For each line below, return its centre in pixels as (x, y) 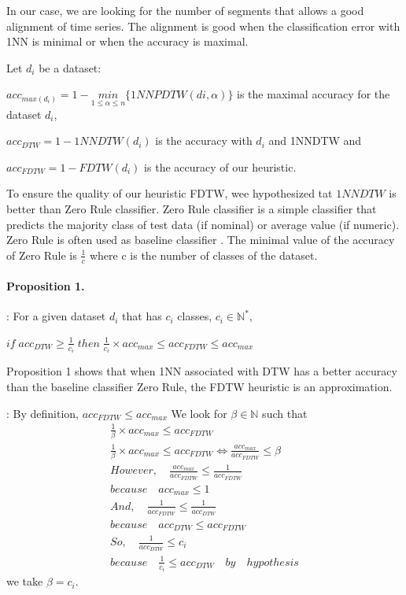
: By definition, (42, 413)
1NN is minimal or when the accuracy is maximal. (127, 41)
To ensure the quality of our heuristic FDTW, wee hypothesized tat (170, 193)
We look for (199, 413)
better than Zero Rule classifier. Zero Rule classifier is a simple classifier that (192, 208)
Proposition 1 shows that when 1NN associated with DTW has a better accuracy (202, 371)
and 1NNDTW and (315, 140)
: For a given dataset (56, 316)
